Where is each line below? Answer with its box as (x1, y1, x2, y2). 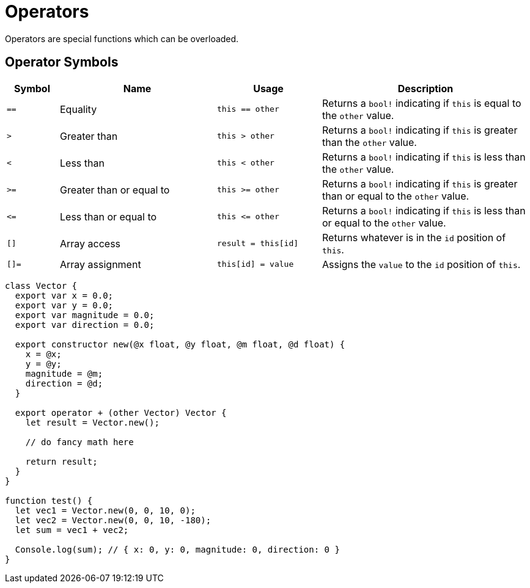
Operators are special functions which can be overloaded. (5, 33, 239, 44)
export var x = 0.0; (15, 290, 114, 300)
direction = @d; (25, 378, 103, 388)
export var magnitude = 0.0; (15, 310, 155, 320)
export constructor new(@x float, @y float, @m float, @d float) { (15, 339, 345, 349)
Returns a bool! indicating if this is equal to (322, 96, 521, 109)
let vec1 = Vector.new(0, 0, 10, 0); (15, 505, 196, 515)
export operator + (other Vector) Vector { (15, 407, 227, 418)
